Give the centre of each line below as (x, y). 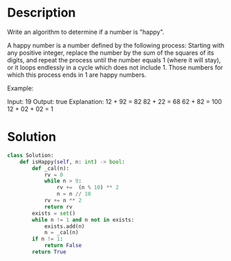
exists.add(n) (64, 226)
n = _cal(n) (61, 233)
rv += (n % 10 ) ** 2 (87, 188)
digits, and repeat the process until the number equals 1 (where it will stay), (114, 60)
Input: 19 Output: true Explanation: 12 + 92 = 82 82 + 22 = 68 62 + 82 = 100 (115, 101)
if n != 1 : (48, 239)
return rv (58, 207)
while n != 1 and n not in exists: (83, 219)
